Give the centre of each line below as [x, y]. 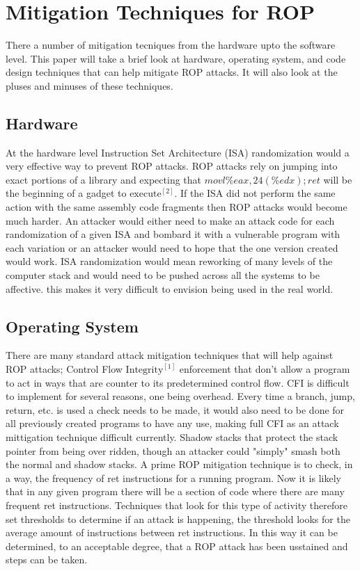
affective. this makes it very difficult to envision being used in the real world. [170, 288]
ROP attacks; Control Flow [64, 369]
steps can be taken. [47, 560]
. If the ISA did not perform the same [255, 193]
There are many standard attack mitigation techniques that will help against [170, 355]
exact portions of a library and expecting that [104, 179]
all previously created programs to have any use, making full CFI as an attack [172, 423]
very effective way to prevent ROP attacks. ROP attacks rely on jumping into [172, 166]
